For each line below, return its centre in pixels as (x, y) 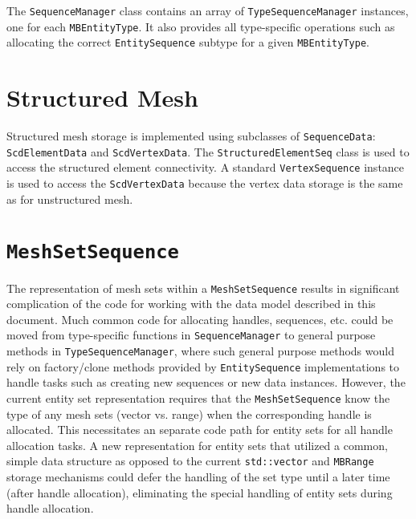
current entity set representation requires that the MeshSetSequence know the (198, 397)
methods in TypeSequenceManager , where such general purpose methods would (200, 351)
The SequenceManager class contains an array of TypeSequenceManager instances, (208, 10)
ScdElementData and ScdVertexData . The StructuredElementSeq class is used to (208, 151)
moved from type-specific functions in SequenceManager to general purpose (191, 335)
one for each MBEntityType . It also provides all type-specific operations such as (201, 26)
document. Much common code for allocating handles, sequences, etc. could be (200, 319)
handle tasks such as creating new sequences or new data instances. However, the (206, 382)
